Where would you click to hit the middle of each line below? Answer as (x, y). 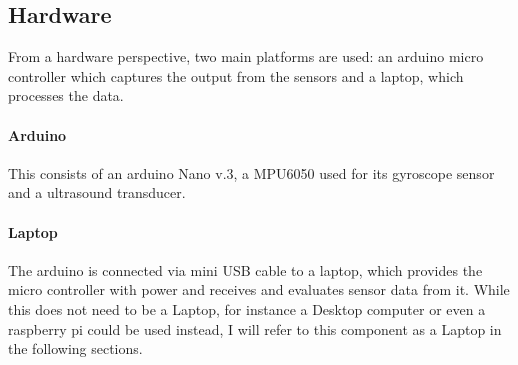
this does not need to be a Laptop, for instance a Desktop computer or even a (247, 308)
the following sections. (75, 348)
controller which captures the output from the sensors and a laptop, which (236, 75)
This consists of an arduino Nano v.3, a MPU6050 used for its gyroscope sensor (251, 172)
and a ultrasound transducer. (97, 192)
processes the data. (66, 95)
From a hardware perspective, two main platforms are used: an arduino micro (246, 56)
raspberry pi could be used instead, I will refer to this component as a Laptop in (255, 328)
